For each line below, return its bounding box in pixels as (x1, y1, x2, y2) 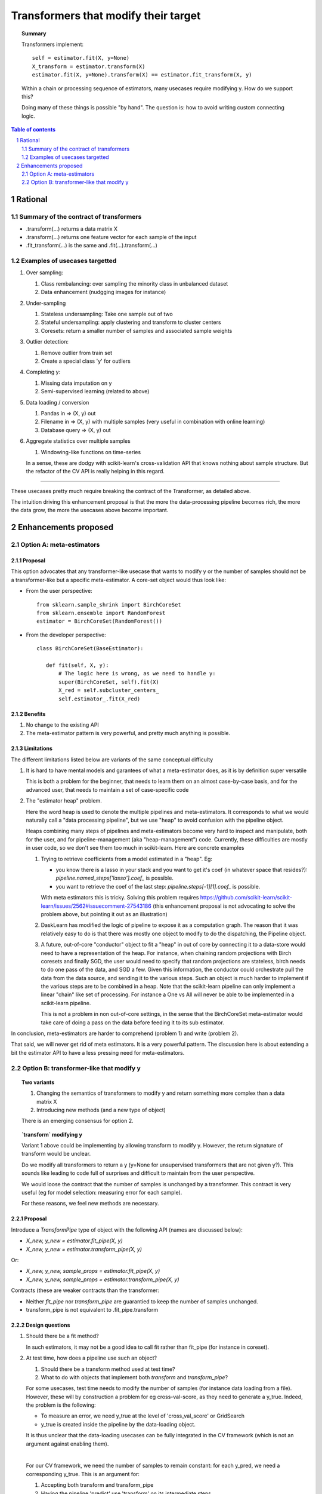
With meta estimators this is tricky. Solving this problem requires (41, 894, 199, 901)
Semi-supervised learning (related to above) (41, 388, 150, 395)
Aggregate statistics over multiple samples (26, 437, 131, 445)
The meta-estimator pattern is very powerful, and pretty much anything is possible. (26, 730, 231, 737)
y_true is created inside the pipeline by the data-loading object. (41, 1420, 196, 1428)
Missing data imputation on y (41, 379, 112, 387)
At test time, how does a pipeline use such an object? (26, 1354, 157, 1362)
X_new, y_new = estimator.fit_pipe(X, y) (26, 1237, 123, 1244)
